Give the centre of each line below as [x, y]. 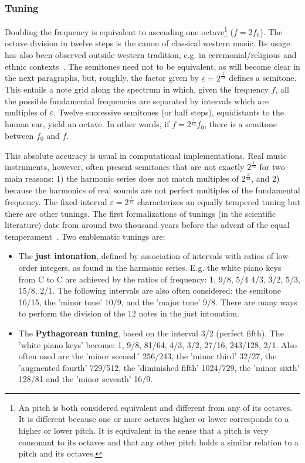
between [19, 135]
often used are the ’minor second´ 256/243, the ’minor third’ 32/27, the [148, 356]
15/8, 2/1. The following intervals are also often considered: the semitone [150, 290]
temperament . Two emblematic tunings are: [85, 236]
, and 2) [265, 178]
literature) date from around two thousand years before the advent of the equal [147, 225]
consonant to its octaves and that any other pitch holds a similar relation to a [159, 442]
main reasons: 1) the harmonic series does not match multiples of [122, 178]
